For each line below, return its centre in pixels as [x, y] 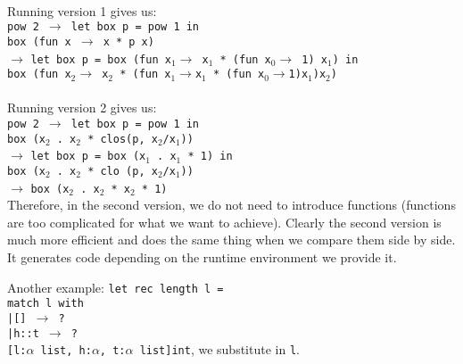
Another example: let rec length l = [116, 287]
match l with [45, 304]
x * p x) [128, 41]
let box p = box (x [88, 157]
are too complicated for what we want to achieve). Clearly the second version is [224, 222]
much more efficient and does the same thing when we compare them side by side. [231, 240]
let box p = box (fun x [101, 59]
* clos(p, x [123, 139]
